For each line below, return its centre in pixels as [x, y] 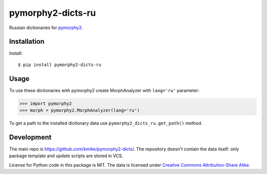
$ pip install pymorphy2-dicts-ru [60, 65]
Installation [27, 42]
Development [30, 137]
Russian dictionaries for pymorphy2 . [46, 28]
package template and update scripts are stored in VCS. [66, 156]
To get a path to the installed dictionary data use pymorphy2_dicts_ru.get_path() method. [106, 123]
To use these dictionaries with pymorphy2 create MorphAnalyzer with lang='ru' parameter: [104, 90]
